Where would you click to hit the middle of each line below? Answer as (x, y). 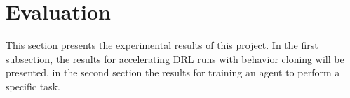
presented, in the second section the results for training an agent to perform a (173, 72)
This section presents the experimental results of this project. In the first (162, 45)
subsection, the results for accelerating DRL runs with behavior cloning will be (175, 58)
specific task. (33, 86)
